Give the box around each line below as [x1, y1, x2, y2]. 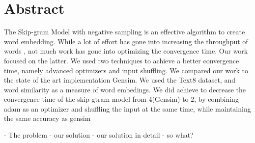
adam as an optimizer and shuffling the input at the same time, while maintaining [4, 103, 251, 114]
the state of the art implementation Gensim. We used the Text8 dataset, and [4, 75, 235, 85]
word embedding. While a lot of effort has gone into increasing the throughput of [4, 36, 248, 46]
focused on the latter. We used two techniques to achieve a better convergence [4, 55, 239, 65]
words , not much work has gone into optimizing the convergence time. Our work [4, 46, 248, 56]
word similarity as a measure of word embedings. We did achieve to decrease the [4, 84, 246, 94]
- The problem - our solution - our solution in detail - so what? [4, 130, 194, 140]
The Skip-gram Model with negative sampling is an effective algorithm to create [4, 27, 245, 37]
